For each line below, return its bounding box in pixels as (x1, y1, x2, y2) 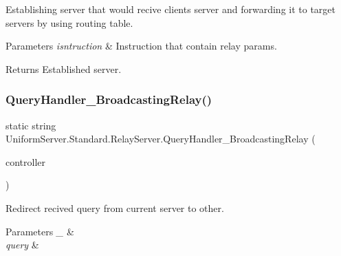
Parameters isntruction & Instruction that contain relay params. (5, 39, 277, 53)
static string (5, 118, 56, 132)
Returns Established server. (5, 61, 122, 76)
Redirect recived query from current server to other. (5, 200, 224, 215)
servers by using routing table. (5, 15, 133, 30)
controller (5, 154, 46, 169)
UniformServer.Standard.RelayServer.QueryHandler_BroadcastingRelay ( (5, 131, 316, 146)
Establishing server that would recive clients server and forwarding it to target (5, 2, 336, 16)
